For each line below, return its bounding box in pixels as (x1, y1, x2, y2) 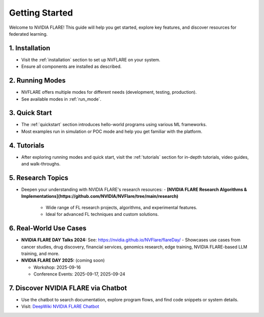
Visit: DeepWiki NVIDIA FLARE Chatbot (21, 303, 99, 310)
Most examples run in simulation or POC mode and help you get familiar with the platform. (21, 128, 202, 134)
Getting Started (9, 7, 73, 18)
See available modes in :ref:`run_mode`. (21, 96, 102, 102)
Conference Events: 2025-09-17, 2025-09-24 (33, 271, 126, 277)
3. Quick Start (9, 109, 52, 117)
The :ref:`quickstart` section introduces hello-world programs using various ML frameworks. (21, 122, 207, 127)
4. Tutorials (9, 141, 44, 149)
